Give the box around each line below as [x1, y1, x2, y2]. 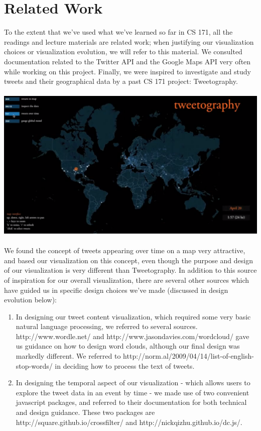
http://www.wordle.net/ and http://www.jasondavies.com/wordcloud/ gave [16, 331, 249, 341]
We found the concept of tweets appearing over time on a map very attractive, [4, 245, 245, 256]
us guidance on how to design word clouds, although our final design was [16, 341, 240, 351]
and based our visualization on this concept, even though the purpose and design [4, 255, 253, 265]
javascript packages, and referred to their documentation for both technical [16, 397, 247, 407]
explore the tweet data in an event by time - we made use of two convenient [16, 387, 249, 397]
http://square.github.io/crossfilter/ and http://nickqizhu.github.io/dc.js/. [16, 416, 242, 427]
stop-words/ [16, 360, 53, 371]
